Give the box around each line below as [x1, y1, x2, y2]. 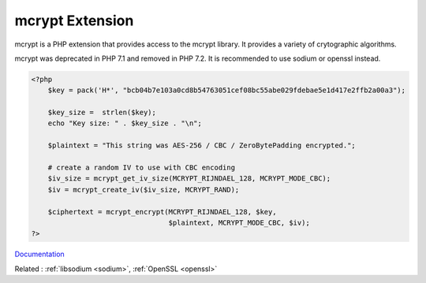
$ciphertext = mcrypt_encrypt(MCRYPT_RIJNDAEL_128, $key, [47, 207, 277, 216]
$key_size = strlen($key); [47, 108, 157, 117]
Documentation [14, 249, 65, 259]
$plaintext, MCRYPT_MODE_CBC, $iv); [168, 218, 311, 227]
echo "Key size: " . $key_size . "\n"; [47, 119, 203, 128]
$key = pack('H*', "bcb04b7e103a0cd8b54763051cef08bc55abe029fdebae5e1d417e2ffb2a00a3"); [47, 86, 406, 95]
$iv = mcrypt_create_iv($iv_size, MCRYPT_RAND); [47, 185, 240, 194]
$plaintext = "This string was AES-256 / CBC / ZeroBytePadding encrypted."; [47, 141, 357, 150]
